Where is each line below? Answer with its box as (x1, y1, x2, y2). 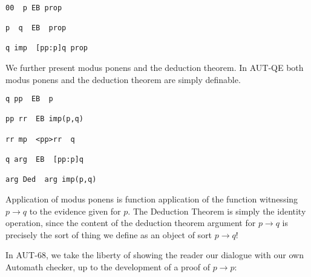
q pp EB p (5, 95, 53, 104)
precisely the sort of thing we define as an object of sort (5, 228, 212, 241)
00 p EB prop (5, 3, 62, 12)
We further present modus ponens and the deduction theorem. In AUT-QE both (5, 61, 304, 73)
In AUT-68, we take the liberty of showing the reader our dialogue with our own (5, 249, 304, 261)
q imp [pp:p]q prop (5, 44, 88, 53)
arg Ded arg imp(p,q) (5, 175, 97, 184)
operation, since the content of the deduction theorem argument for (5, 216, 256, 229)
